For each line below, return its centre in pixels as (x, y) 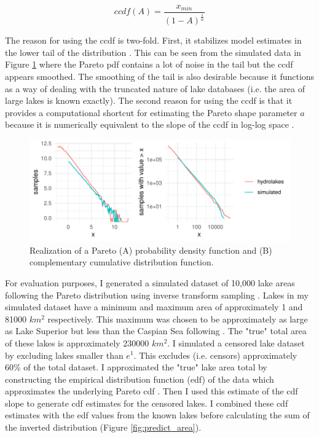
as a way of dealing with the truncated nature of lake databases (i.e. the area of (155, 88)
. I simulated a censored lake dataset (236, 342)
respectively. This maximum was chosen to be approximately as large (178, 319)
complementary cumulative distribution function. (122, 262)
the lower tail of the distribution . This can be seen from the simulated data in (153, 52)
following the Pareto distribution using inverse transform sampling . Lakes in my (157, 295)
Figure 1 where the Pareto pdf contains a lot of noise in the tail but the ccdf (149, 64)
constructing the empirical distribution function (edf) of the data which (140, 379)
